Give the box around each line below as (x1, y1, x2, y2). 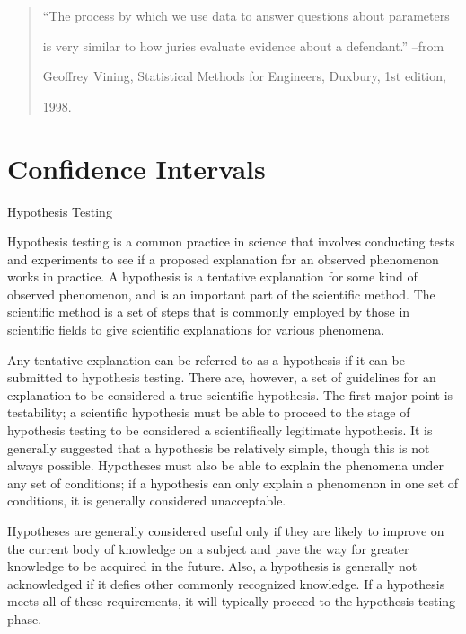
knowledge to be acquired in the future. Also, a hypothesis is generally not (7, 557, 418, 576)
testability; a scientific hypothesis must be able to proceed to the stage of (7, 403, 410, 422)
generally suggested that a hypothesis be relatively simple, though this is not (7, 438, 430, 457)
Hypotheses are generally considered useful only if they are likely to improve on (7, 522, 444, 540)
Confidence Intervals (7, 149, 266, 186)
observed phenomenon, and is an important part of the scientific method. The (7, 284, 435, 303)
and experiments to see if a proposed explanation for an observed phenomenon (7, 249, 439, 268)
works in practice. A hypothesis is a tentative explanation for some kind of (7, 267, 418, 286)
